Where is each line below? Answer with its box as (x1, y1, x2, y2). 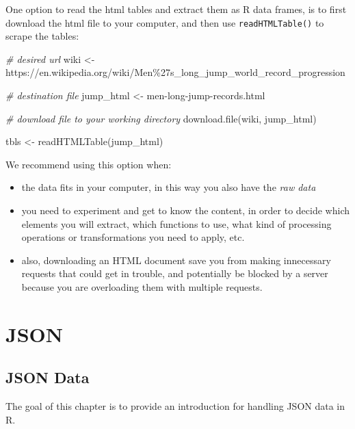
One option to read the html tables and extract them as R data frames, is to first (5, 2, 347, 16)
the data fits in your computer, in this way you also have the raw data (21, 180, 316, 194)
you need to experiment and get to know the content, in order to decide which (21, 203, 350, 217)
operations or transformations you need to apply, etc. (21, 230, 245, 244)
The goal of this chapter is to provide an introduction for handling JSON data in (5, 399, 345, 413)
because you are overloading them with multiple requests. (21, 279, 263, 294)
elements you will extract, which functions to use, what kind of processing (21, 216, 332, 231)
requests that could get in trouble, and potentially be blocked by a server (21, 266, 328, 281)
